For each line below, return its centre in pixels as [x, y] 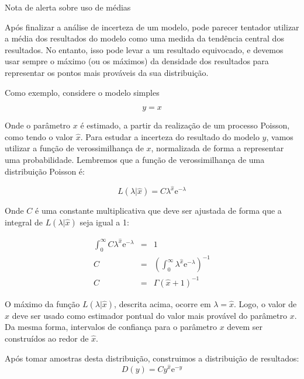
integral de [24, 222]
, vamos [280, 136]
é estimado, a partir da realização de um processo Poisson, [185, 125]
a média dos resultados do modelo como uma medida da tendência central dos [144, 38]
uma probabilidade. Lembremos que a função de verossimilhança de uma [135, 159]
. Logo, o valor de [265, 303]
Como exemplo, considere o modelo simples [82, 92]
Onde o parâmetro [38, 125]
